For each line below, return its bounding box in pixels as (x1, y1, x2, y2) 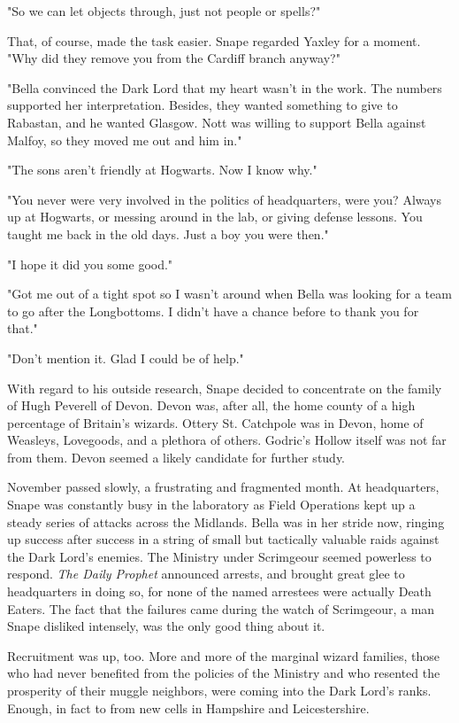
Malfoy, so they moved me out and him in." (7, 130, 242, 149)
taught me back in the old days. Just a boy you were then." (7, 224, 329, 243)
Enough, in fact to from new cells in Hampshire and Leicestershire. (7, 698, 370, 717)
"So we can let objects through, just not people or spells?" (7, 2, 321, 19)
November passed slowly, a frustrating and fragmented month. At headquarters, (7, 478, 440, 496)
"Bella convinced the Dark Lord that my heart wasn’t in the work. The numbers (7, 78, 442, 97)
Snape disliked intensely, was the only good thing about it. (7, 617, 325, 635)
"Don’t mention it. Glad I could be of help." (7, 348, 244, 367)
